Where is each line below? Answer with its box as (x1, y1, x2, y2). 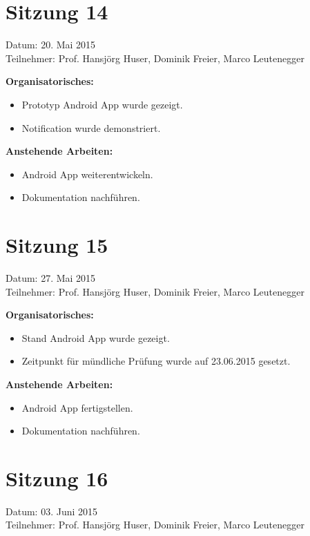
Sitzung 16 (6, 463, 108, 492)
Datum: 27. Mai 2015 (6, 271, 96, 285)
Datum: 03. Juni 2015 (6, 504, 98, 518)
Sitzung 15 (6, 231, 108, 259)
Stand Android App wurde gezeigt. (21, 330, 170, 345)
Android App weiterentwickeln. (21, 166, 153, 181)
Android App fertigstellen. (21, 400, 133, 414)
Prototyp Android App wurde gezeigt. (21, 97, 183, 111)
